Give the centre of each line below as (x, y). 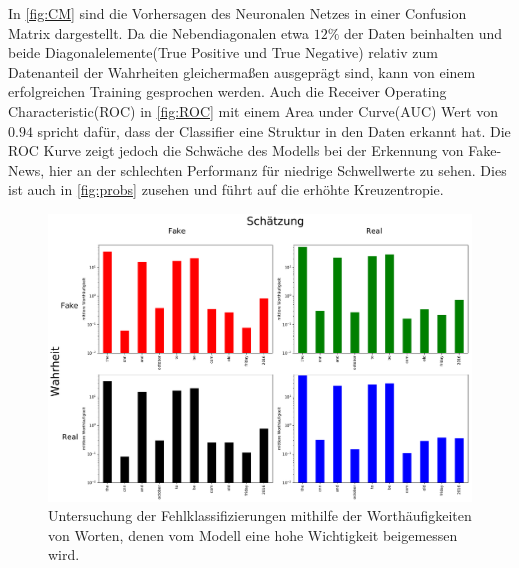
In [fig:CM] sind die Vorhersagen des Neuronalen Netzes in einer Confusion (237, 13)
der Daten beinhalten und (423, 32)
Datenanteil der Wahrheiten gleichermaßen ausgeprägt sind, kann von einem (242, 71)
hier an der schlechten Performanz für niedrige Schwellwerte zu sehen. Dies (277, 169)
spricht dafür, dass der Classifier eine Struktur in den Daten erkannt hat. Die (274, 130)
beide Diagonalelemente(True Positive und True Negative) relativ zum (223, 52)
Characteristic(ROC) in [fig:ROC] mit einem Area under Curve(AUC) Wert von (253, 110)
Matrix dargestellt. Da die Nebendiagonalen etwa (158, 32)
